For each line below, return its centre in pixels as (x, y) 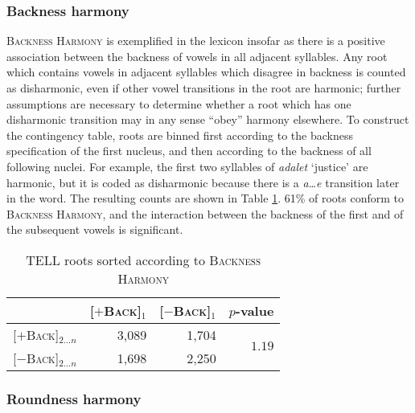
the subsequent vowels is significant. (95, 229)
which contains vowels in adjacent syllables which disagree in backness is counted (206, 72)
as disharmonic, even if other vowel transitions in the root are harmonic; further (204, 88)
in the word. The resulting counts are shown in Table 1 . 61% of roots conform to (205, 198)
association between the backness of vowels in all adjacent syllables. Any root (197, 56)
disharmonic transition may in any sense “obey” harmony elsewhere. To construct (208, 119)
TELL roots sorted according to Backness (144, 260)
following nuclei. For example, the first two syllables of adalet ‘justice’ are (187, 166)
